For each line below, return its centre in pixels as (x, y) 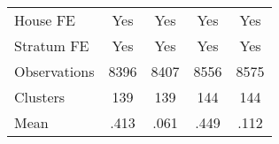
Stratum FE (52, 45)
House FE (45, 20)
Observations (54, 71)
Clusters (40, 97)
